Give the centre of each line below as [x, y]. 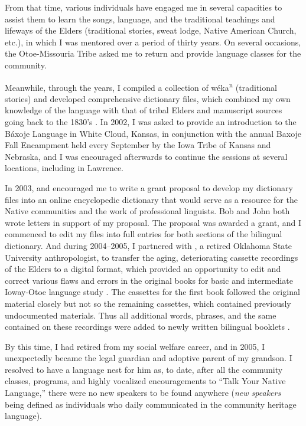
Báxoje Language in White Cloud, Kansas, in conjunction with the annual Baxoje [153, 133]
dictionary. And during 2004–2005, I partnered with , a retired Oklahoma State [149, 245]
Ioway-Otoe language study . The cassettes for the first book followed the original [152, 292]
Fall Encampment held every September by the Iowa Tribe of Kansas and [138, 145]
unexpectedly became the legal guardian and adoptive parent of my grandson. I [149, 358]
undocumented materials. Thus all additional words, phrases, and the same [141, 315]
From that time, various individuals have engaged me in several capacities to [144, 7]
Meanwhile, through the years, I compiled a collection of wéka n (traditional [141, 86]
